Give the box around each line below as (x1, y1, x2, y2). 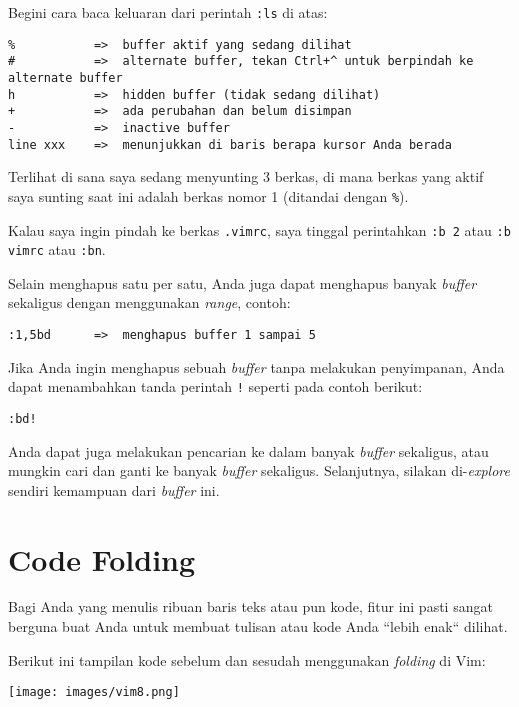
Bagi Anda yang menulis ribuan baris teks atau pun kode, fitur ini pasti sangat (8, 596, 493, 617)
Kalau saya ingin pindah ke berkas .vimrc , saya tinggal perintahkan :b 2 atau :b (8, 219, 511, 240)
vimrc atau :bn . (8, 239, 106, 260)
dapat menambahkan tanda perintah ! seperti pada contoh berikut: (8, 376, 423, 397)
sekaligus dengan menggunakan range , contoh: (8, 292, 291, 313)
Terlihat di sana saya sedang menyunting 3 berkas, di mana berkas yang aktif (8, 166, 484, 187)
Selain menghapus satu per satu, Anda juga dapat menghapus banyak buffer (8, 272, 477, 293)
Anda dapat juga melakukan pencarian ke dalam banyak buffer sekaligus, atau (8, 440, 489, 461)
